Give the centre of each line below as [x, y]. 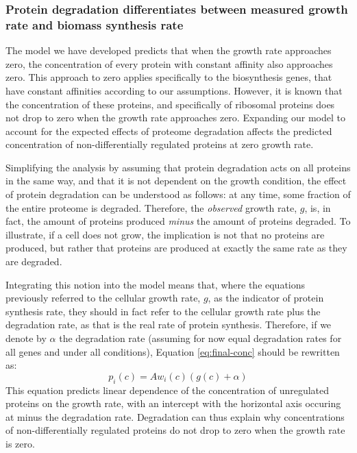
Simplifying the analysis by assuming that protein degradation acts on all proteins [178, 167]
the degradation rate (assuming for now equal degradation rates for [200, 338]
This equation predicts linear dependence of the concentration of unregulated [168, 390]
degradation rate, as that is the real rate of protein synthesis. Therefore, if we [169, 325]
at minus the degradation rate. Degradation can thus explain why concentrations [175, 416]
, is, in [318, 207]
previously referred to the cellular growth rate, [103, 298]
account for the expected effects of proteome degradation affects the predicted [169, 131]
